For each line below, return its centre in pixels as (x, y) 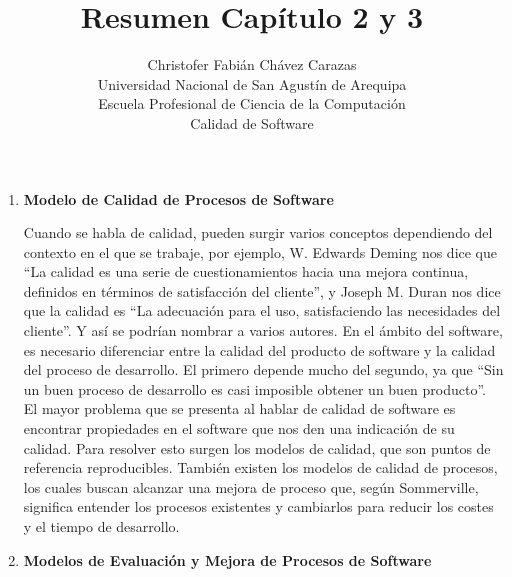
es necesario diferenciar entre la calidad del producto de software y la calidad (259, 349)
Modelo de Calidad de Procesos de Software (178, 198)
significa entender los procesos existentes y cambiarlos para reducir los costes (258, 506)
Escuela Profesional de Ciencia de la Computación (252, 103)
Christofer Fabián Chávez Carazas (252, 64)
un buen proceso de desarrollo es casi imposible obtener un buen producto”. (255, 388)
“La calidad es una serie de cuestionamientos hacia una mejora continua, (246, 271)
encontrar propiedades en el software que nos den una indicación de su (239, 428)
